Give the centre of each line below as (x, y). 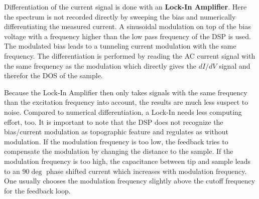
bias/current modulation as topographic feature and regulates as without (116, 132)
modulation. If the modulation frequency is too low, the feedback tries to (116, 141)
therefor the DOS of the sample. (53, 75)
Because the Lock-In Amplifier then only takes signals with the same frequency (126, 92)
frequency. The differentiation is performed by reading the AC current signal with (130, 55)
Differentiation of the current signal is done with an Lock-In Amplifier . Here (125, 7)
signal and (235, 65)
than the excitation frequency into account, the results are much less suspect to (126, 102)
